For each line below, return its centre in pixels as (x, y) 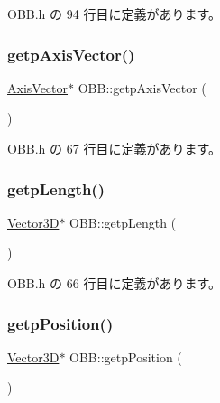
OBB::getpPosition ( (126, 356)
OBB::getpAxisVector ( (142, 87)
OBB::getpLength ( (123, 222)
